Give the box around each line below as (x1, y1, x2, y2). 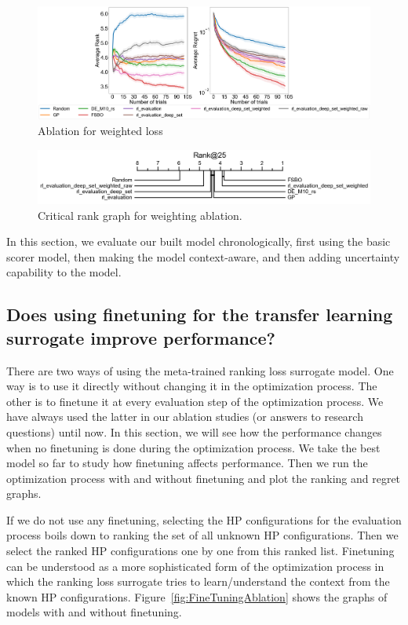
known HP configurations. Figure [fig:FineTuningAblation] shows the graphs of (6, 588, 388, 605)
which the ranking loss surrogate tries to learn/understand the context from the (6, 573, 390, 590)
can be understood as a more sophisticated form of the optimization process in (6, 557, 384, 574)
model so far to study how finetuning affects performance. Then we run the (6, 455, 368, 471)
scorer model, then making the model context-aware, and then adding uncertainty (6, 248, 400, 265)
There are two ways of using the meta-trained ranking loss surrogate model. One (6, 362, 394, 378)
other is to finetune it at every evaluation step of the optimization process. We (6, 393, 384, 409)
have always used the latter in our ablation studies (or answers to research (6, 408, 363, 425)
